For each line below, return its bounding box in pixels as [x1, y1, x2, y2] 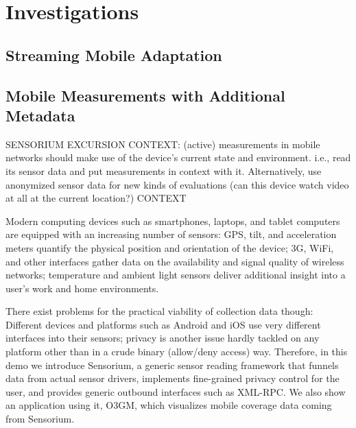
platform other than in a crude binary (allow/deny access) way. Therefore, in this [5, 344, 348, 359]
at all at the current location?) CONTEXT [5, 191, 187, 205]
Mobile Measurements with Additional [5, 84, 285, 106]
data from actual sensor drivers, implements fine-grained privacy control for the [5, 371, 340, 385]
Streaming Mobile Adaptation [5, 44, 222, 65]
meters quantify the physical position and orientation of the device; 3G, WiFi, [5, 240, 334, 254]
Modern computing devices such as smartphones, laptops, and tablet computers [5, 213, 340, 228]
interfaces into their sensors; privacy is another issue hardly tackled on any [5, 331, 320, 345]
